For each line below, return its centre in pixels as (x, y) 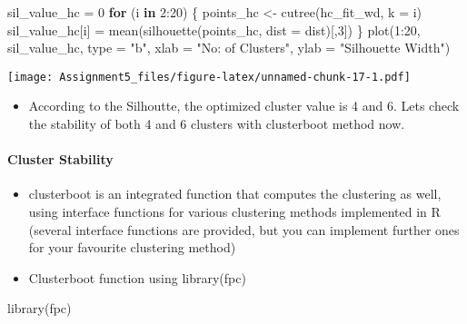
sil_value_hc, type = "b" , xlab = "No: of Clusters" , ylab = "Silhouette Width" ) (229, 48)
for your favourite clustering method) (132, 247)
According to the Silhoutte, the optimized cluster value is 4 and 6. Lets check (244, 106)
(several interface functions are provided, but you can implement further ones (244, 229)
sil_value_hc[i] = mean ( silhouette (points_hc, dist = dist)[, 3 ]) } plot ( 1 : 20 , (214, 29)
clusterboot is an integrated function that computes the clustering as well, (235, 194)
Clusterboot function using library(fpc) (137, 277)
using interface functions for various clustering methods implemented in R (234, 212)
